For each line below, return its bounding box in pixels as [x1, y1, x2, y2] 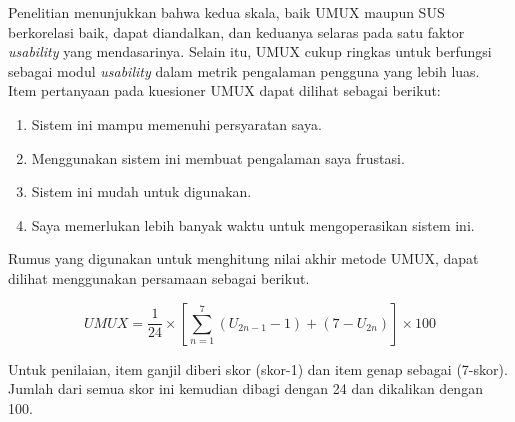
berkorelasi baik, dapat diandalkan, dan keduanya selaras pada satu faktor [8, 21, 465, 42]
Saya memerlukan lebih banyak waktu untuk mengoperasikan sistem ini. [31, 214, 475, 235]
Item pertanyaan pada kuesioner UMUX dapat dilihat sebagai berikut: [8, 80, 441, 101]
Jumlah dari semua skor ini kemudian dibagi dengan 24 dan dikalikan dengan [8, 378, 483, 399]
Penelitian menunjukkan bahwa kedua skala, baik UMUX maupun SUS [8, 2, 445, 22]
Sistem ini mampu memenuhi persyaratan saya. [31, 113, 322, 134]
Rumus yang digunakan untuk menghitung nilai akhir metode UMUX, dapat [8, 248, 479, 269]
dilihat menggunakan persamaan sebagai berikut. [8, 267, 310, 288]
